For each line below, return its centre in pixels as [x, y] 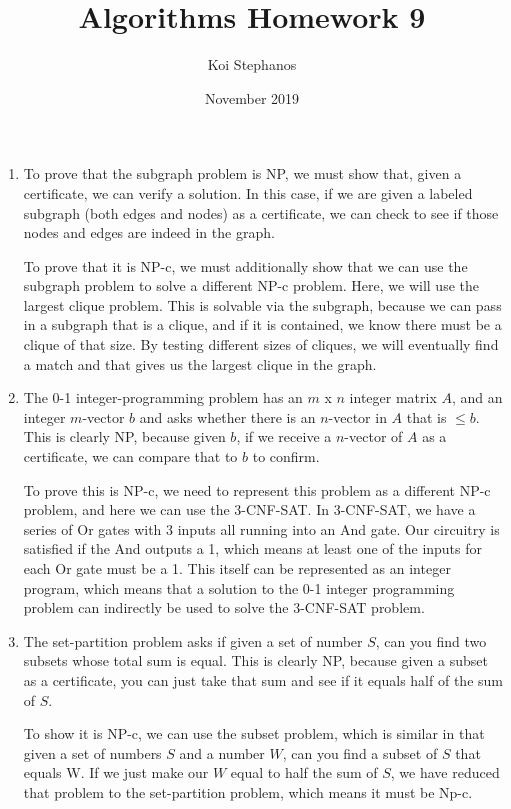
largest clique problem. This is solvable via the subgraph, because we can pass [262, 304]
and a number [222, 752]
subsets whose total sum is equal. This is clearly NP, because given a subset [255, 660]
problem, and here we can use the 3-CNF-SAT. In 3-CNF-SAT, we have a [249, 509]
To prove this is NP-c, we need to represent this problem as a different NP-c [257, 489]
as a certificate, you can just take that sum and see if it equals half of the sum [263, 679]
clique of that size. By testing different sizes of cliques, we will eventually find [261, 344]
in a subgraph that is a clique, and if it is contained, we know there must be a [262, 324]
